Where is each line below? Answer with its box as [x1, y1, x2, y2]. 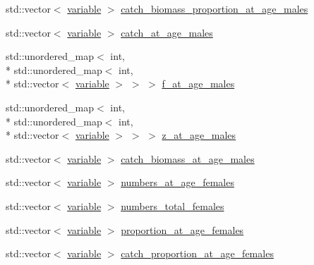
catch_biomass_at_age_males [121, 151, 255, 166]
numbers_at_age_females [121, 175, 234, 190]
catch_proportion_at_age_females [121, 246, 274, 261]
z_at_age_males [162, 128, 236, 142]
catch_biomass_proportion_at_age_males [121, 1, 308, 16]
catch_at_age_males [121, 25, 213, 39]
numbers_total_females [121, 198, 224, 213]
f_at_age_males [162, 76, 235, 91]
